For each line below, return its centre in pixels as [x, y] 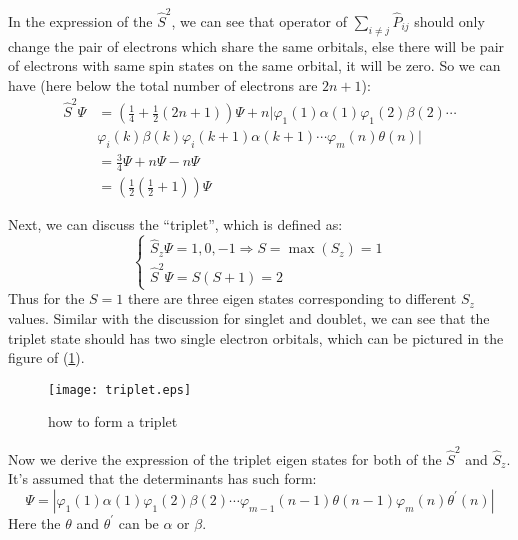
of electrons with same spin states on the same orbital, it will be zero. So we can [254, 65]
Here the [34, 522]
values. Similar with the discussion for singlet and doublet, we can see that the [249, 317]
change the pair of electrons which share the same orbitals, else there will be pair [256, 45]
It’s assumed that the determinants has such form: [162, 478]
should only [449, 20]
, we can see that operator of [259, 20]
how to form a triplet [113, 421]
